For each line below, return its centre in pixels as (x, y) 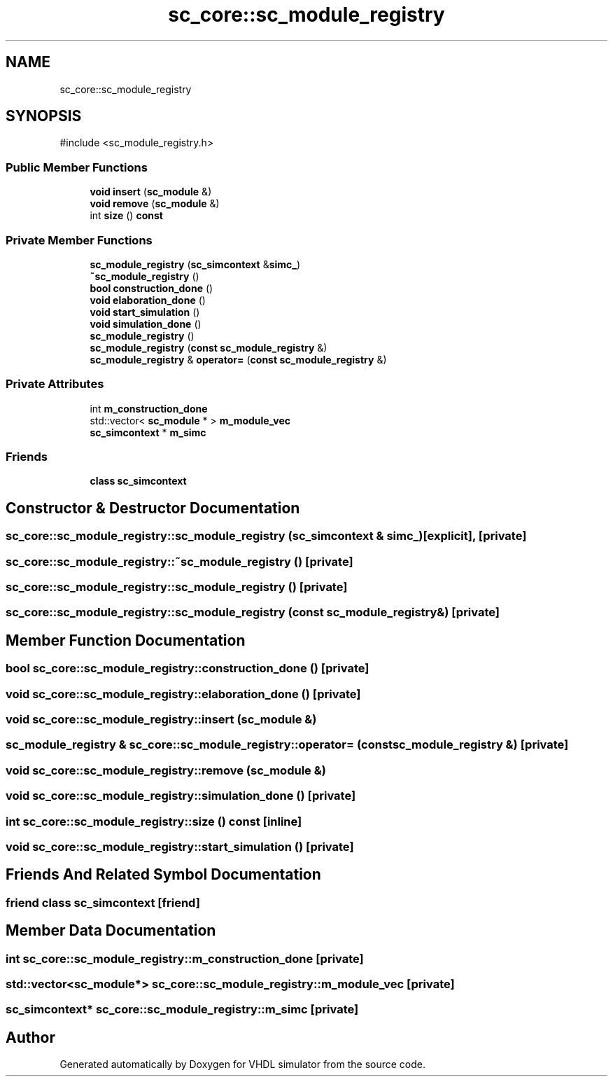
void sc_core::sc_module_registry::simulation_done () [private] (181, 796)
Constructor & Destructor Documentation (153, 508)
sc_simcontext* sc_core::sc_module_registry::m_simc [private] (182, 1010)
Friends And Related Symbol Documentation (163, 875)
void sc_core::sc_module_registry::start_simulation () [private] (180, 846)
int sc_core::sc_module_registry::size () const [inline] (154, 821)
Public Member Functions (77, 167)
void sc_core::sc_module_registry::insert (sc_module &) (161, 719)
